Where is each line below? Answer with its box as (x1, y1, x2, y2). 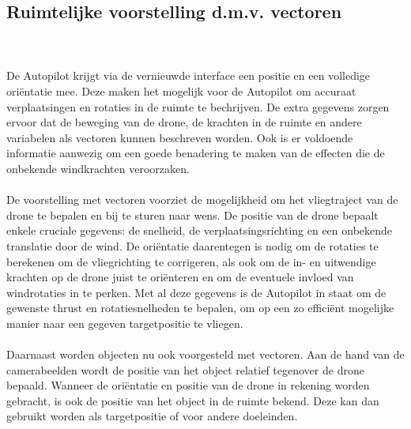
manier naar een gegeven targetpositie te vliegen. (6, 314, 243, 331)
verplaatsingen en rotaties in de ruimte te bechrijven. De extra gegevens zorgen (6, 98, 390, 115)
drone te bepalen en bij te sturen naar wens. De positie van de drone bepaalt (6, 206, 379, 223)
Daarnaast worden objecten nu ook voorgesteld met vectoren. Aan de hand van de (6, 346, 405, 363)
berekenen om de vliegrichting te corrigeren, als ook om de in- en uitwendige (6, 253, 376, 269)
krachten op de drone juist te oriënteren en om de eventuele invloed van (6, 269, 354, 285)
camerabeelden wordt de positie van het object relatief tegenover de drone (6, 361, 364, 378)
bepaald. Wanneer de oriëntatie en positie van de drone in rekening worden (6, 377, 370, 393)
